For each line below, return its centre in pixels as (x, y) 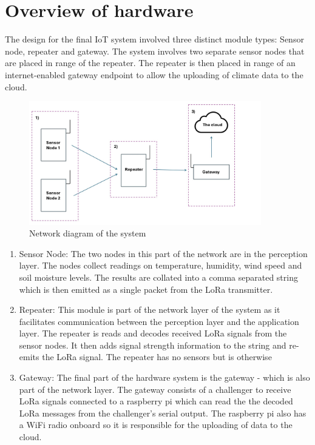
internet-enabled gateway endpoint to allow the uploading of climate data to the (154, 74)
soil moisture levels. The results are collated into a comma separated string (158, 277)
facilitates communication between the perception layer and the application (159, 321)
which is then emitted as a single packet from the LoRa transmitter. (146, 289)
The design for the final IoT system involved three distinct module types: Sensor (154, 39)
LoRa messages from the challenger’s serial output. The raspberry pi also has (163, 413)
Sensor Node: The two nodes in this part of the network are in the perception (163, 253)
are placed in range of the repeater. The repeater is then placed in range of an (150, 63)
